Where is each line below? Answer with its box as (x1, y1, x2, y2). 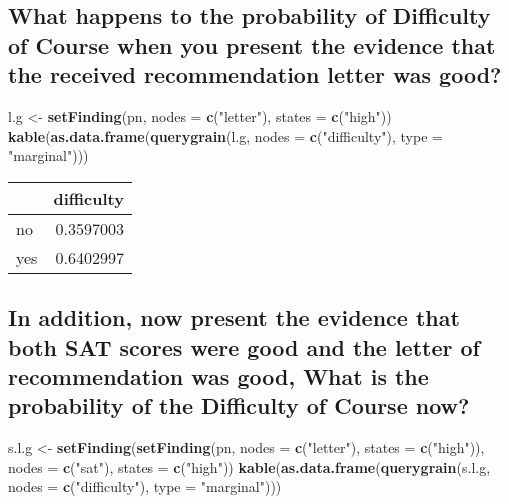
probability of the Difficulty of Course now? (8, 390, 470, 421)
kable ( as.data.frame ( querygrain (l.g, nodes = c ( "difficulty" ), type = (8, 125, 443, 146)
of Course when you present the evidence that (8, 29, 496, 60)
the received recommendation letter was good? (8, 59, 502, 90)
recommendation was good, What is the (8, 360, 429, 391)
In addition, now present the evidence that (8, 302, 460, 333)
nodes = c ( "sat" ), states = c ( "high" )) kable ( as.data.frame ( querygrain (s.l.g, (8, 456, 491, 477)
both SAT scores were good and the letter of (8, 331, 480, 362)
